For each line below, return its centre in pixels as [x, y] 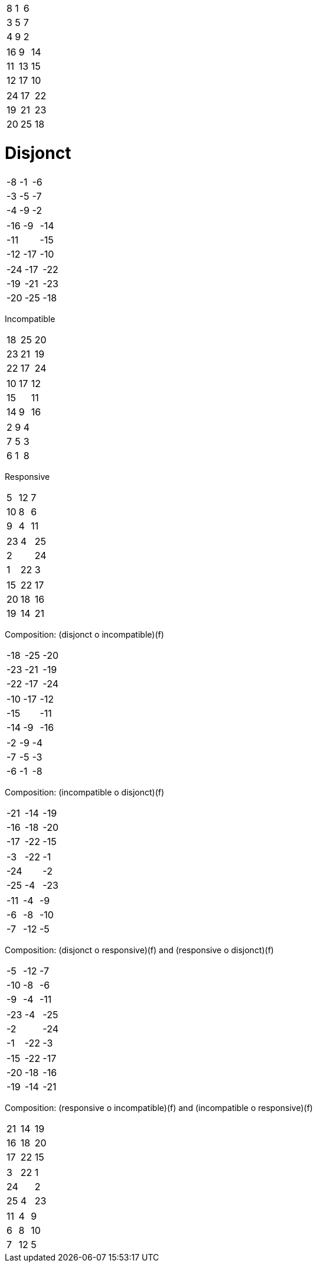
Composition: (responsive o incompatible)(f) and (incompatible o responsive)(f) [159, 1107]
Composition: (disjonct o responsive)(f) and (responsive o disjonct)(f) [139, 950]
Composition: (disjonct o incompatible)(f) [84, 634]
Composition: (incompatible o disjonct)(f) [85, 792]
